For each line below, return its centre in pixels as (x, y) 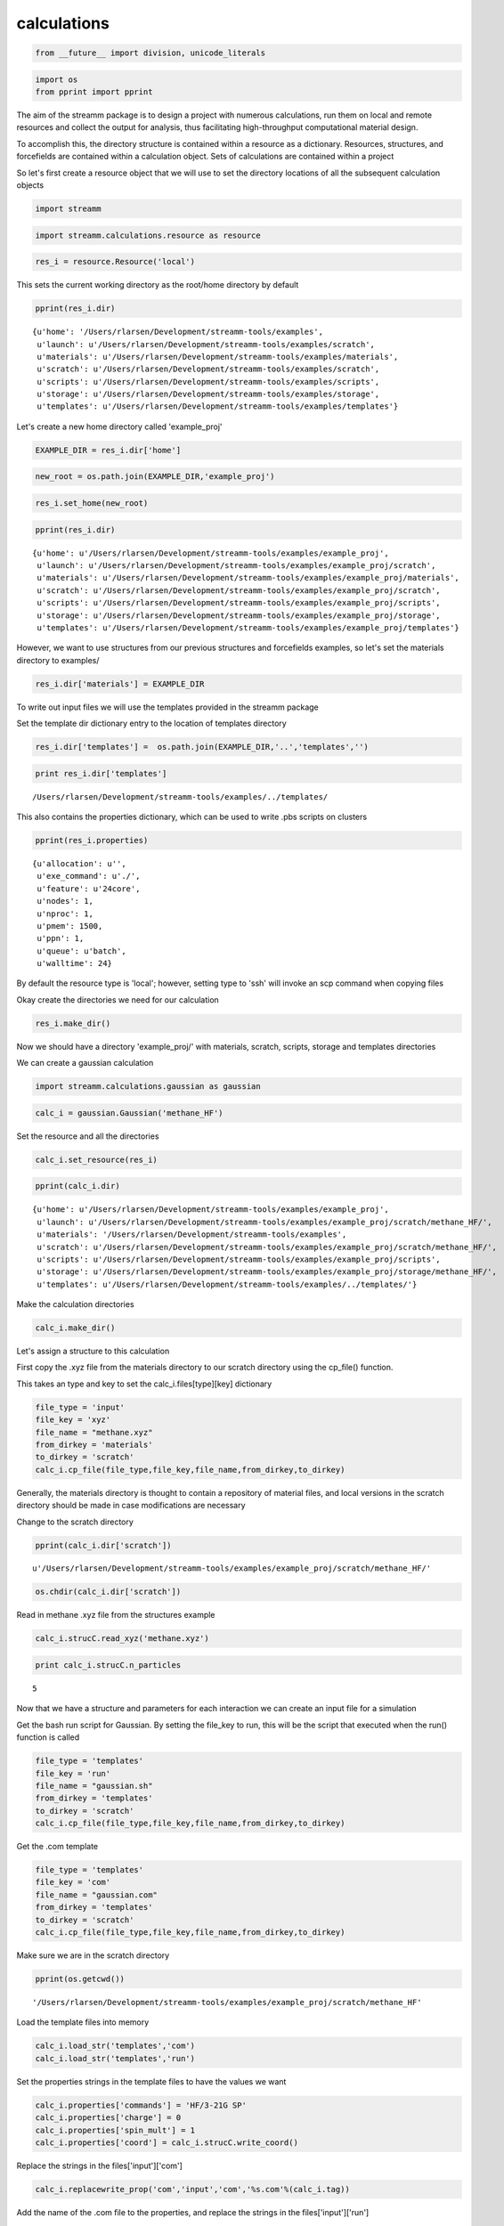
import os (57, 79)
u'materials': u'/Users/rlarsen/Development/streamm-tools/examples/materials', (218, 357)
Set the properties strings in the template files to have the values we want (151, 2081)
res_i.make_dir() (73, 1023)
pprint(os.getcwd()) (80, 1979)
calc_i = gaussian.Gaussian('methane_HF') (129, 1113)
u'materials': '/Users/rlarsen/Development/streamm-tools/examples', (192, 1235)
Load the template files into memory (83, 2022)
